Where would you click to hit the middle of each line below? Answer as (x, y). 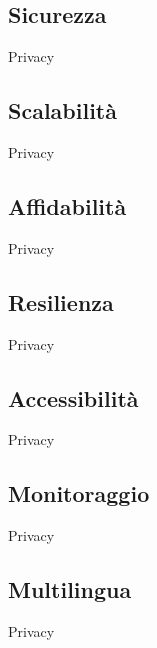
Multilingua (70, 589)
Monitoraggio (79, 493)
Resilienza (61, 301)
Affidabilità (67, 205)
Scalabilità (62, 110)
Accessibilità (73, 397)
